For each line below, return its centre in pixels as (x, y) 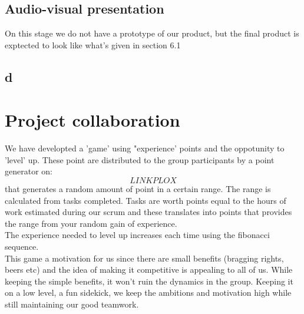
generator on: (29, 171)
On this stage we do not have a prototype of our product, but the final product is (152, 33)
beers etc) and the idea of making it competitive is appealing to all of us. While (149, 270)
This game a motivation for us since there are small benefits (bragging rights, (144, 258)
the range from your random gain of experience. (91, 223)
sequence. (22, 247)
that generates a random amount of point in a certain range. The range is (138, 189)
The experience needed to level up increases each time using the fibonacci (137, 235)
